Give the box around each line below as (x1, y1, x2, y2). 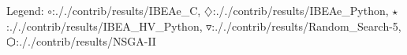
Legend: (6, 2, 44, 18)
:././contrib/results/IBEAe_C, (52, 2, 201, 18)
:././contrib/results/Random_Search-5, (211, 17, 401, 34)
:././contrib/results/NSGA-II (16, 33, 156, 49)
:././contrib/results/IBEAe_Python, (212, 2, 389, 18)
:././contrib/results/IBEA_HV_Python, (6, 17, 203, 34)
